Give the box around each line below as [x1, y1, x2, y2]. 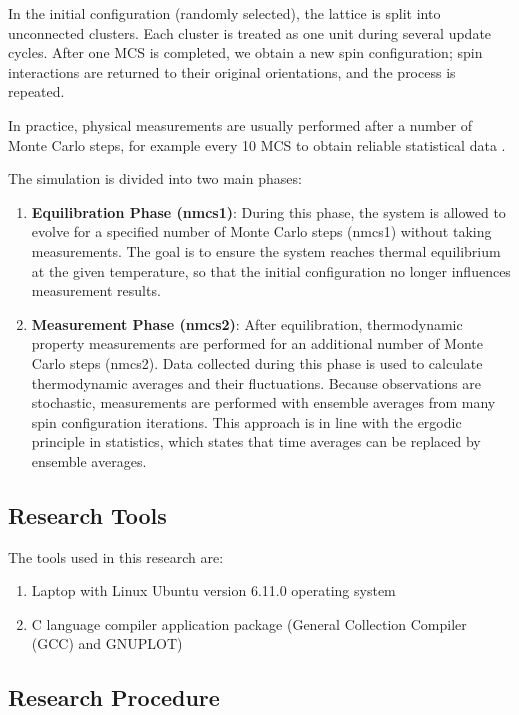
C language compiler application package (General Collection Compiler [31, 613, 467, 634]
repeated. [8, 81, 65, 102]
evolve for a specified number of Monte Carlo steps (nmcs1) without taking [31, 221, 492, 242]
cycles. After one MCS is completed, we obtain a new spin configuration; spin [8, 42, 483, 63]
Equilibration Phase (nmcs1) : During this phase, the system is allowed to [31, 201, 506, 222]
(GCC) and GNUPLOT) [31, 633, 183, 654]
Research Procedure [8, 682, 220, 713]
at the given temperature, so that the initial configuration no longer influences [31, 260, 511, 281]
